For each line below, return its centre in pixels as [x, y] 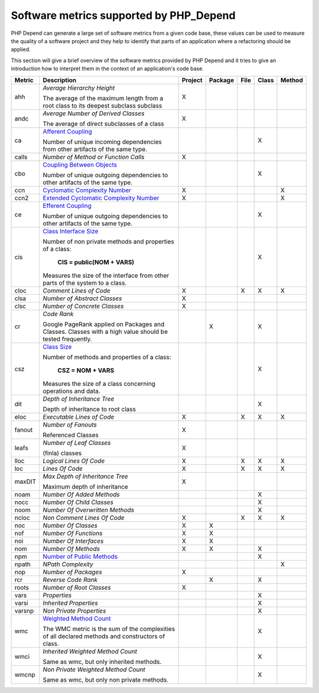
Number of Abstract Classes [82, 298]
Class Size [57, 347]
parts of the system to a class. [85, 282]
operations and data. [71, 391]
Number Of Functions [73, 533]
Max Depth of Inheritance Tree [85, 476]
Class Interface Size [71, 231]
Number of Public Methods [80, 557]
